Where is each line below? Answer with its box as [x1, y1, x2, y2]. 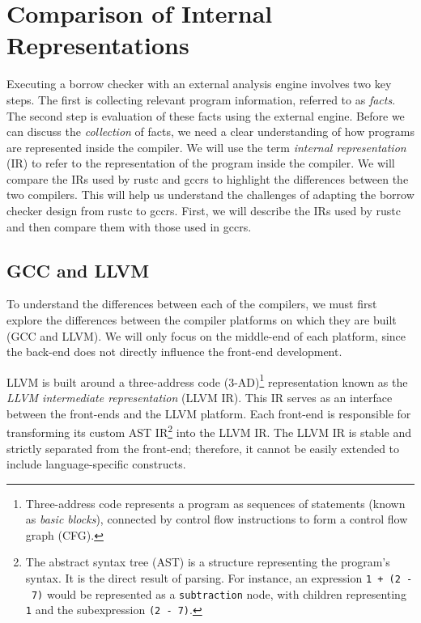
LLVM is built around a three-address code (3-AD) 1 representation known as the [6, 371, 408, 390]
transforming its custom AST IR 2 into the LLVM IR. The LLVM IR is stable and [6, 422, 411, 440]
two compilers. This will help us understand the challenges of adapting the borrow [6, 186, 415, 203]
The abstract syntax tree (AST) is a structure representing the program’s [25, 553, 390, 570]
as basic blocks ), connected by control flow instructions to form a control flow [25, 511, 408, 528]
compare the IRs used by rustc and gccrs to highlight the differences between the [6, 170, 409, 187]
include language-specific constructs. [6, 456, 186, 473]
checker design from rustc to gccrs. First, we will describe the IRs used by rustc [6, 202, 401, 219]
